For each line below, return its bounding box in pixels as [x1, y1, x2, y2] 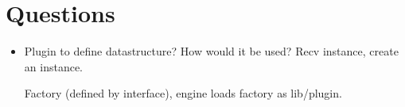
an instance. [24, 58, 83, 75]
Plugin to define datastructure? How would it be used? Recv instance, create [24, 43, 399, 59]
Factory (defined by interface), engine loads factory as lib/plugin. [24, 85, 342, 101]
